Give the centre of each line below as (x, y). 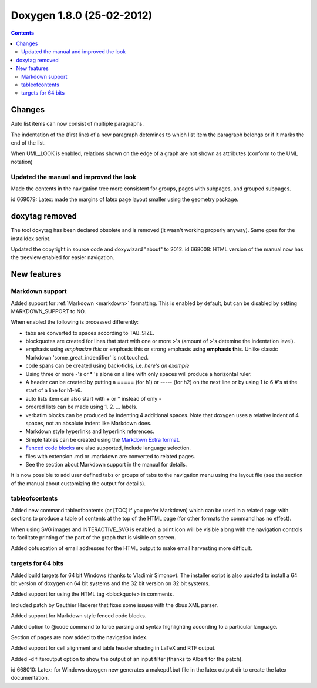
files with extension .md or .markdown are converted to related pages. (110, 456)
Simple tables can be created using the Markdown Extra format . (103, 439)
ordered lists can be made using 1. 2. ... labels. (82, 407)
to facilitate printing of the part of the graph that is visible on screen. (93, 538)
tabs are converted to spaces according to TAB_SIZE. (90, 333)
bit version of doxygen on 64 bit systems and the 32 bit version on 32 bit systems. (110, 583)
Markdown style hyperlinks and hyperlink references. (90, 431)
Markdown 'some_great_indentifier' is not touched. (87, 357)
